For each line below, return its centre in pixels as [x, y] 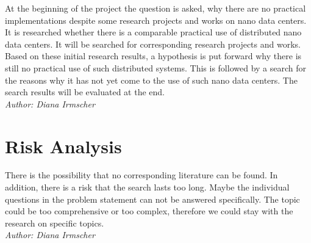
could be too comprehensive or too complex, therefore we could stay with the [149, 211]
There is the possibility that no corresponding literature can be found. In [141, 175]
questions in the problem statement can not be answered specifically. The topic [152, 199]
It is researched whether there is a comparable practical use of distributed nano [153, 32]
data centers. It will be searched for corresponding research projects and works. [153, 44]
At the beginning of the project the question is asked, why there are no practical [155, 8]
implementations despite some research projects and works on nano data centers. [156, 20]
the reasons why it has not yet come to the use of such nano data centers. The [151, 80]
